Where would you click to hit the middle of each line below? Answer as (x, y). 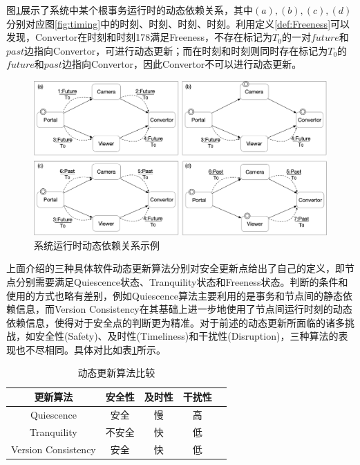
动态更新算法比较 (116, 373)
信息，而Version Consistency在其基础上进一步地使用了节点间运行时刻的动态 (184, 309)
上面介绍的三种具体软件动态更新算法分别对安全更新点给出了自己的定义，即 (176, 268)
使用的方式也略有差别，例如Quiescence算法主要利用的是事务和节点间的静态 (174, 295)
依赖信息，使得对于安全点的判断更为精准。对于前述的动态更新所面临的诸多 (176, 322)
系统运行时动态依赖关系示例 (97, 245)
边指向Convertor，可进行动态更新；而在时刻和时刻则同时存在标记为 (176, 50)
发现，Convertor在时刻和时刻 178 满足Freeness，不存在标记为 (140, 37)
